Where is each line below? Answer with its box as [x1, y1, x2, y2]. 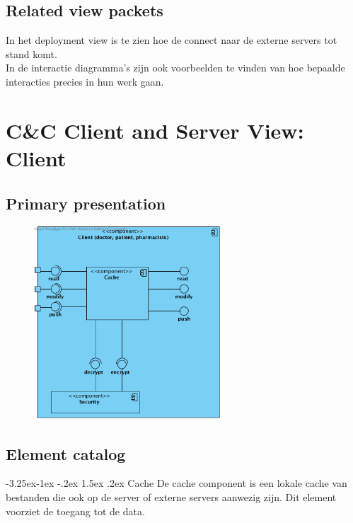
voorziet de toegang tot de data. [6, 503, 145, 518]
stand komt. [6, 46, 57, 61]
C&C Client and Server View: [6, 115, 304, 144]
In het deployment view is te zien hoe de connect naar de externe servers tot [6, 33, 337, 47]
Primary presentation [6, 192, 166, 214]
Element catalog [6, 442, 126, 464]
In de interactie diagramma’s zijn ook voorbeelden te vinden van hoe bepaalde [6, 60, 345, 75]
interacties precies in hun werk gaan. [6, 74, 164, 88]
